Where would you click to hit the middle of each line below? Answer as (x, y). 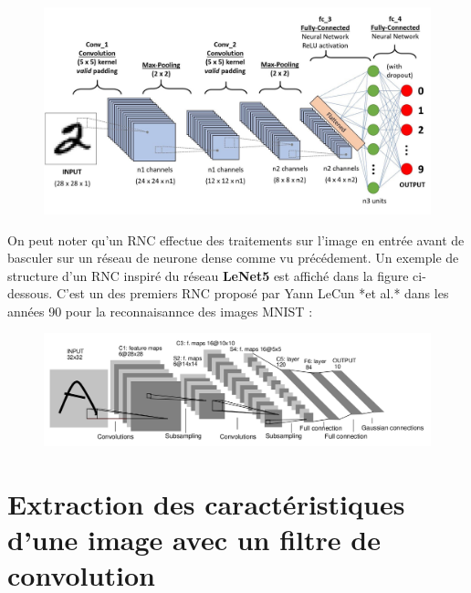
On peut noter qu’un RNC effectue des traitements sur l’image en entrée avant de (236, 239)
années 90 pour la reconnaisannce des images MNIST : (160, 311)
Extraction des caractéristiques (206, 504)
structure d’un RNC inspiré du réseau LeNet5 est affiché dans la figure (208, 275)
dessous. (30, 293)
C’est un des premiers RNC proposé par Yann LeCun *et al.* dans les (252, 293)
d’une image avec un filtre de (194, 540)
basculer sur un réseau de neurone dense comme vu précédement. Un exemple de (233, 258)
